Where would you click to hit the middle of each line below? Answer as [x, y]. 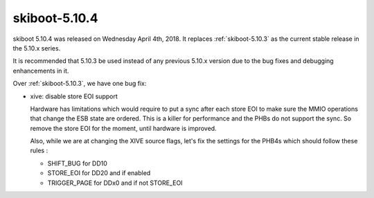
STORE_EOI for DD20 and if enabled [99, 173]
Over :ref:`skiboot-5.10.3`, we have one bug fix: [80, 84]
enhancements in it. [41, 71]
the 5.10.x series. [37, 48]
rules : [39, 151]
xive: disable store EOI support [74, 96]
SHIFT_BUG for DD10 [77, 163]
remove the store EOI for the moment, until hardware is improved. [124, 128]
